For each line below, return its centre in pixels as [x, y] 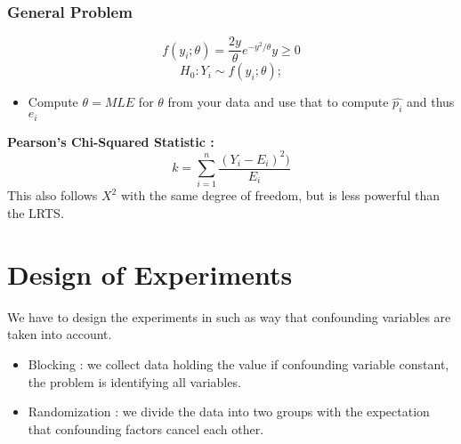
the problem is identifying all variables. [134, 381]
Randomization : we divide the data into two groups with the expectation [229, 412]
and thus [430, 102]
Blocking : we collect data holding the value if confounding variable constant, [239, 363]
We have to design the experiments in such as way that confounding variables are [229, 316]
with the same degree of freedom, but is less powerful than [280, 195]
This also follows [53, 195]
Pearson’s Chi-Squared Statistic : [111, 141]
